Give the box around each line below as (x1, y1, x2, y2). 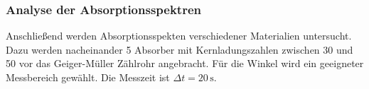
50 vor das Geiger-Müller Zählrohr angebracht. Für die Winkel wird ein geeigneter (6, 56, 364, 71)
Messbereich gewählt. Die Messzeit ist (6, 70, 170, 84)
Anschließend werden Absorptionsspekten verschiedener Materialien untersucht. (6, 28, 352, 43)
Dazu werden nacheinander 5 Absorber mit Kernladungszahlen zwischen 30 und (6, 42, 353, 57)
